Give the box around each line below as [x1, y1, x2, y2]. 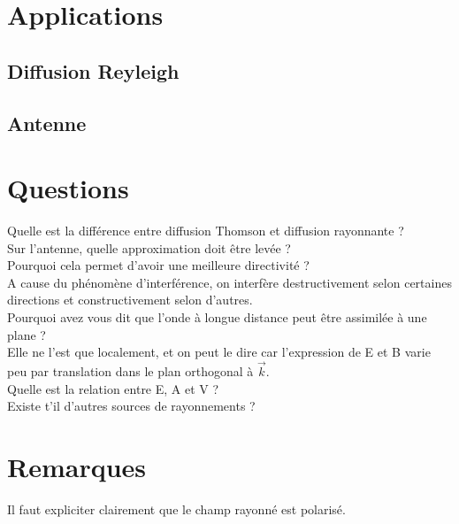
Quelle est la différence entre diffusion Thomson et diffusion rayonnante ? [7, 221, 404, 240]
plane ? [7, 325, 46, 343]
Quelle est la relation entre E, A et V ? [7, 379, 219, 397]
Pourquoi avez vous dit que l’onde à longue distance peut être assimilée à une [7, 308, 427, 327]
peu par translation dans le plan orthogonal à [7, 362, 254, 381]
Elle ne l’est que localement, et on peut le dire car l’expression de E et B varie [7, 343, 431, 361]
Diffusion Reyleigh [7, 57, 180, 84]
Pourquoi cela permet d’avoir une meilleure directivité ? [7, 256, 310, 274]
